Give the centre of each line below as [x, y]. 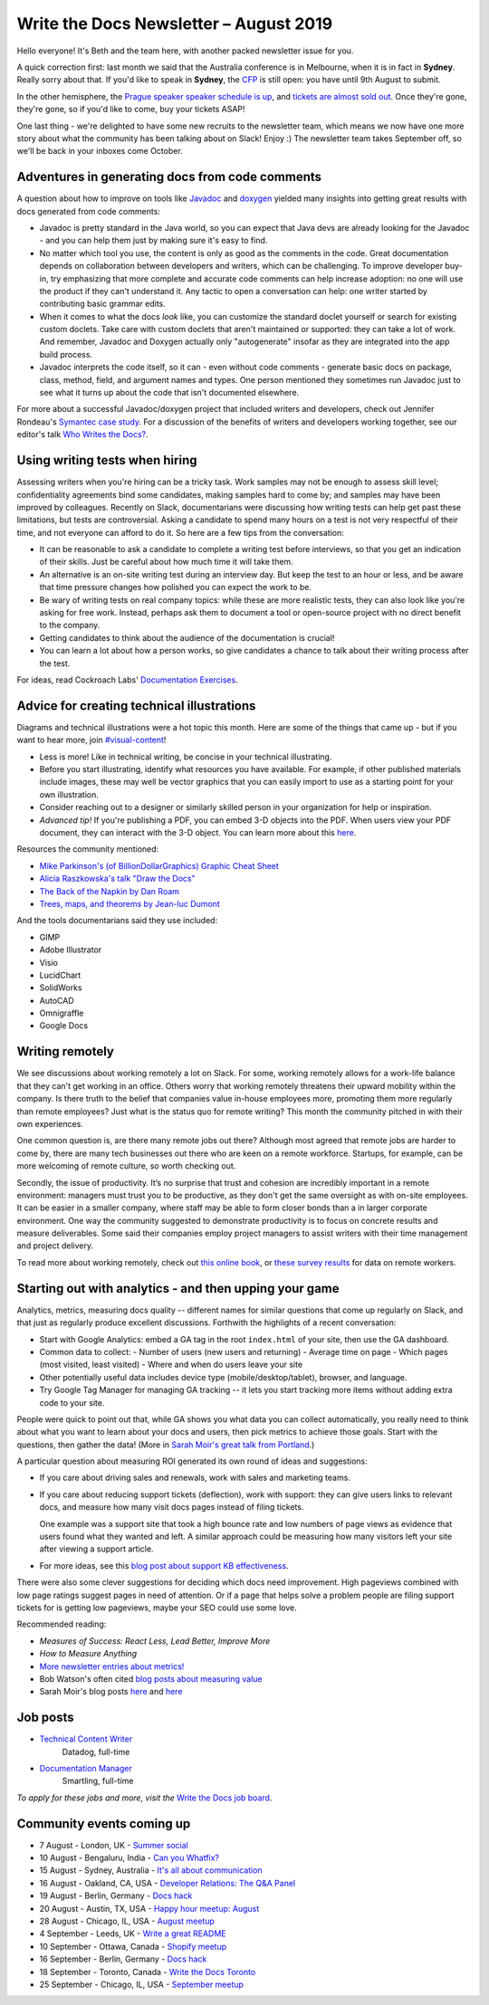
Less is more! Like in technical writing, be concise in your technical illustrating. [186, 757]
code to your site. [72, 1402]
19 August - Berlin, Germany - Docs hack [116, 1895]
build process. [66, 354]
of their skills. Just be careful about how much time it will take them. [166, 562]
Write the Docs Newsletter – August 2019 [175, 24]
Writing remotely [66, 1051]
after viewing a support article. [96, 1549]
